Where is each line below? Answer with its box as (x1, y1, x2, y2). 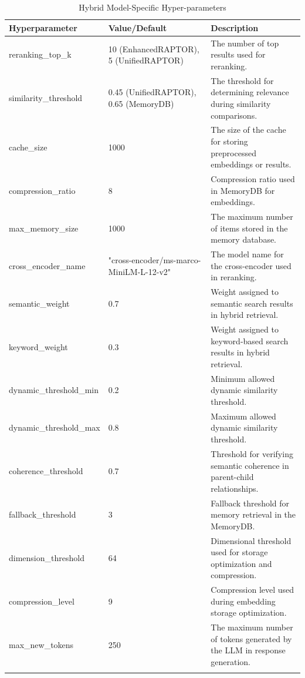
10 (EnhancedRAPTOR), (108, 42, 199, 55)
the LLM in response (211, 644, 286, 656)
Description (211, 21, 259, 33)
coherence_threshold (9, 465, 83, 477)
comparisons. (211, 109, 257, 121)
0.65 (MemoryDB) (108, 98, 174, 110)
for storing (211, 135, 248, 147)
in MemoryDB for (211, 184, 275, 196)
